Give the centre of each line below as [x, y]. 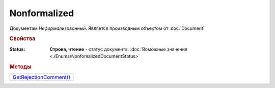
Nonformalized [42, 13]
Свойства [22, 39]
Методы [20, 67]
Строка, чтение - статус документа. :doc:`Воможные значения [119, 49]
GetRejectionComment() [42, 77]
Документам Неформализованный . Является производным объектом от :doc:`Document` [107, 28]
